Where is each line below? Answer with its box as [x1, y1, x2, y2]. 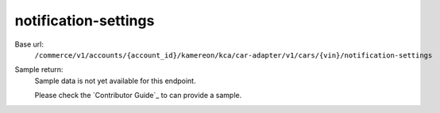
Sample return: [14, 65, 64, 74]
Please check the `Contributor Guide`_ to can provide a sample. [34, 91, 242, 100]
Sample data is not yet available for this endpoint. [34, 76, 196, 85]
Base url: [14, 40, 44, 49]
